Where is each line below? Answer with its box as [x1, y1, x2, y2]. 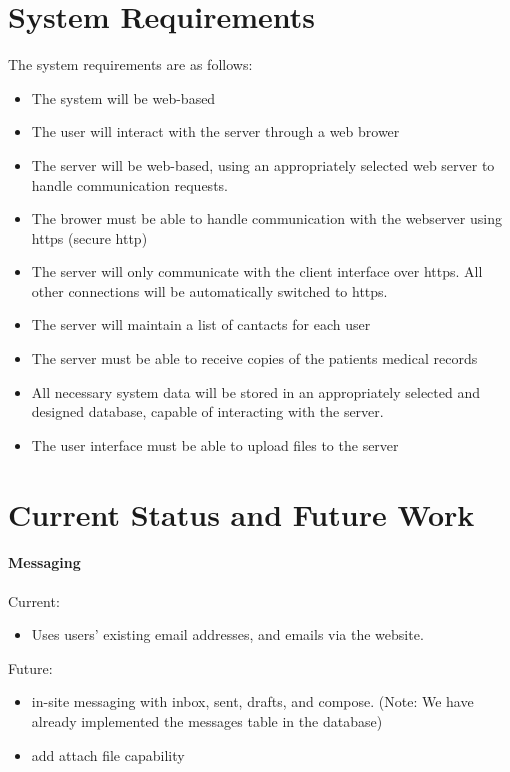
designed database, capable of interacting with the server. [31, 401, 384, 422]
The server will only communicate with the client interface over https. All [31, 261, 483, 282]
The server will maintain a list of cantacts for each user [31, 314, 371, 335]
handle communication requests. [31, 174, 228, 195]
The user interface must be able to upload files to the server [31, 434, 399, 455]
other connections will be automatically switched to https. [31, 280, 388, 301]
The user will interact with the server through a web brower [31, 121, 400, 142]
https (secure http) [31, 227, 148, 248]
